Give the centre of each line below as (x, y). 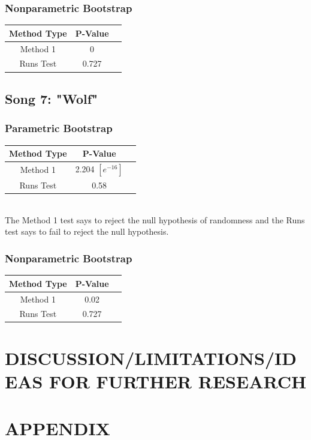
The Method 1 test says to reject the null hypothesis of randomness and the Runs (155, 219)
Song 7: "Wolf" (52, 98)
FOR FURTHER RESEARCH (178, 381)
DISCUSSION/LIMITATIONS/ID (151, 357)
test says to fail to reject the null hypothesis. (87, 231)
